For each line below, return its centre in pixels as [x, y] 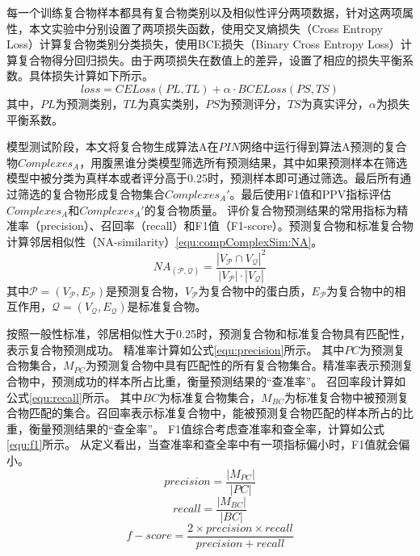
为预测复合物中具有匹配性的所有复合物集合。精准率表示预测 [244, 365]
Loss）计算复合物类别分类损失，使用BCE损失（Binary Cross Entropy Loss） [204, 44]
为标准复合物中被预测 [340, 397]
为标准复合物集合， [210, 397]
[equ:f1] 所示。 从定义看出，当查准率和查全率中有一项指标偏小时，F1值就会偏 [208, 444]
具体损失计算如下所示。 [91, 75]
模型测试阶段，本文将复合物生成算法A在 [113, 146]
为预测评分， [253, 103]
